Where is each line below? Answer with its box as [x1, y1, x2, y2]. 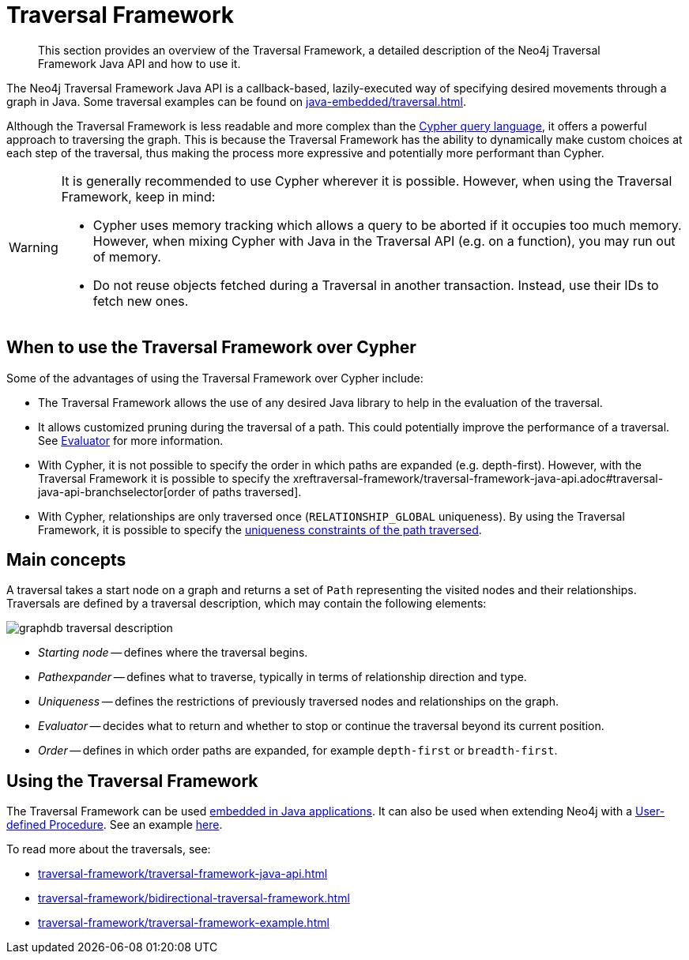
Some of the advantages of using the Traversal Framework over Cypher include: [6, 371, 424, 385]
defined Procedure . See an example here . [6, 818, 223, 832]
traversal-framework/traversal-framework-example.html [38, 916, 329, 930]
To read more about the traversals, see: [6, 842, 211, 856]
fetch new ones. [92, 292, 189, 309]
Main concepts [6, 550, 126, 570]
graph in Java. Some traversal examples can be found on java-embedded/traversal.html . [6, 94, 467, 108]
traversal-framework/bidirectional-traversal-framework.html [38, 891, 350, 905]
